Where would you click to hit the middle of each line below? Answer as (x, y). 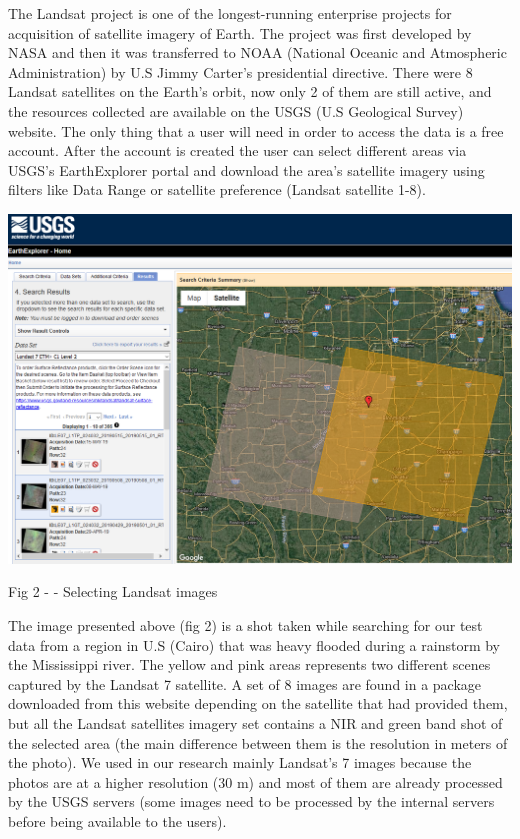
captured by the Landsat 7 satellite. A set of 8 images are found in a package (245, 683)
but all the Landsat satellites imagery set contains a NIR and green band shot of (255, 723)
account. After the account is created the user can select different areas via (237, 150)
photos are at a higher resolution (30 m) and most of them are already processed (255, 781)
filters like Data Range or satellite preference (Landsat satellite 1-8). (217, 189)
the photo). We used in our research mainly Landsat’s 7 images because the (240, 762)
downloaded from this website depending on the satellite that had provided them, (258, 703)
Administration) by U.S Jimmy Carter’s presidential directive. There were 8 (240, 71)
